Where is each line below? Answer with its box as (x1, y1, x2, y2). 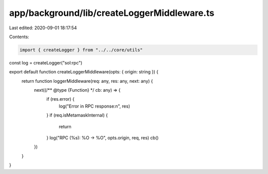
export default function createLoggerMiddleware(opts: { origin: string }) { (9, 69, 159, 75)
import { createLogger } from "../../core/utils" (19, 47, 143, 53)
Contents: (9, 34, 29, 40)
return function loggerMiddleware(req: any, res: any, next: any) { (21, 78, 153, 84)
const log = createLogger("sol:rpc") (9, 59, 83, 65)
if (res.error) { (46, 96, 74, 102)
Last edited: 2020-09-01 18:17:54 (9, 25, 77, 31)
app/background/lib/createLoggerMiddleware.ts (9, 7, 214, 18)
